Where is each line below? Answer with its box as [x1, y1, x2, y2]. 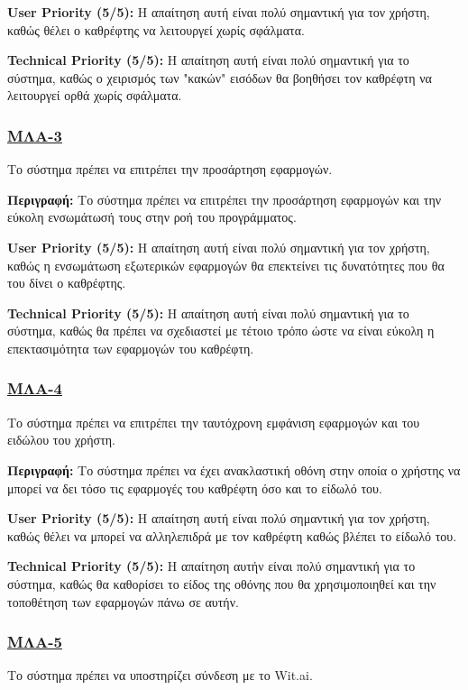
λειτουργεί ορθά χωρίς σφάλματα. [7, 86, 182, 105]
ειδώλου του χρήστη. [7, 430, 115, 449]
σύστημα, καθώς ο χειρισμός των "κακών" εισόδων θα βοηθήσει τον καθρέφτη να [7, 68, 432, 87]
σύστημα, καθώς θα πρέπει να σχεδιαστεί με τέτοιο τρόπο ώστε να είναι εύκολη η [7, 321, 435, 340]
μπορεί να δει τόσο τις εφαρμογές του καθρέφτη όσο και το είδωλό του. [7, 478, 382, 497]
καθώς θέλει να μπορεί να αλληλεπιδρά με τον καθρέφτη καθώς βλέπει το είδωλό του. [7, 526, 457, 545]
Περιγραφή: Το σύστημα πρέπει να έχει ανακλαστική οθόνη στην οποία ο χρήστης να [7, 460, 461, 479]
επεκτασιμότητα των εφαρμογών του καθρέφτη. [7, 338, 254, 357]
